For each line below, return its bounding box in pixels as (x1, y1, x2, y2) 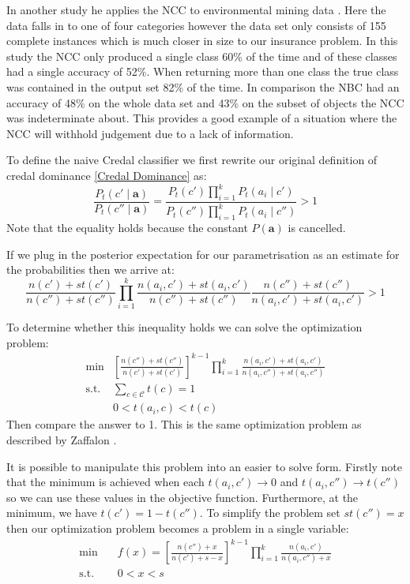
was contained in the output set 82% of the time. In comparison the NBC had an (6, 78, 400, 95)
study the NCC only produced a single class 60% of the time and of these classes (6, 47, 397, 64)
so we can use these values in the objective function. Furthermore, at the (6, 489, 359, 505)
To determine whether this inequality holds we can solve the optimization (6, 318, 363, 335)
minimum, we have (6, 504, 97, 521)
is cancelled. (288, 219, 346, 235)
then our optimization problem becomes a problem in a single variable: (6, 520, 349, 537)
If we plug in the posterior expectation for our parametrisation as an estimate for (6, 245, 400, 262)
